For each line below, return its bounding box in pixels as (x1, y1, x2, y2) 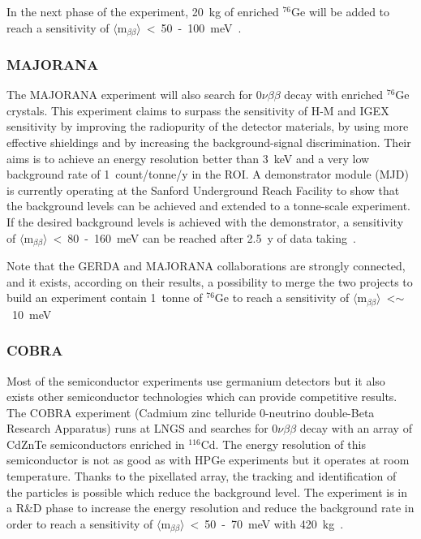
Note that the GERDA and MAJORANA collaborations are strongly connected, (6, 257, 406, 274)
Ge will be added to (291, 3, 390, 19)
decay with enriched (284, 86, 384, 103)
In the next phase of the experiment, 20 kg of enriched (6, 3, 279, 19)
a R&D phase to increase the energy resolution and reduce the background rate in (6, 499, 415, 516)
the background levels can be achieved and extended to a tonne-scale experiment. (6, 197, 410, 214)
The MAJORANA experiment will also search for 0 (6, 86, 262, 103)
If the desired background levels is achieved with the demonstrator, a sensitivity (6, 213, 404, 231)
